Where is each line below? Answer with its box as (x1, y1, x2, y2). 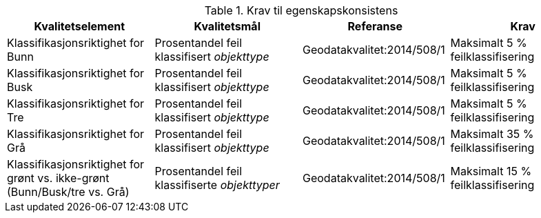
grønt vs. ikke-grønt (7, 171, 110, 185)
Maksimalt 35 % (450, 127, 534, 141)
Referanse (347, 19, 402, 33)
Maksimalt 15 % (450, 164, 532, 178)
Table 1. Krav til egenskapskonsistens (204, 3, 398, 17)
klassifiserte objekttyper (154, 178, 280, 192)
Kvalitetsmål (194, 19, 261, 33)
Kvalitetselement (34, 19, 125, 33)
